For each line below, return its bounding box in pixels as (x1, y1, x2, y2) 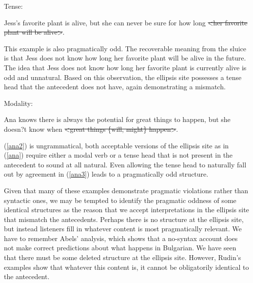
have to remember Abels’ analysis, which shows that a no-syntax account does (4, 233, 238, 243)
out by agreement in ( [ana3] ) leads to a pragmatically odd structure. (4, 169, 209, 179)
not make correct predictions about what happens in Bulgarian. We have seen (4, 243, 236, 253)
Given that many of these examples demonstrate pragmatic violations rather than (4, 185, 249, 195)
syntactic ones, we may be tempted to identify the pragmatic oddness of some (4, 195, 236, 205)
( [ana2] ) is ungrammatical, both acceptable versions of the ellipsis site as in (4, 140, 229, 150)
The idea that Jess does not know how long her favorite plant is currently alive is (4, 62, 247, 72)
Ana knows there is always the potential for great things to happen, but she (4, 114, 231, 124)
